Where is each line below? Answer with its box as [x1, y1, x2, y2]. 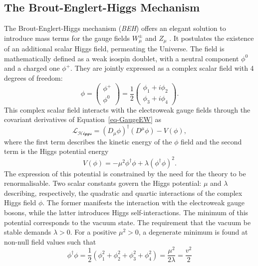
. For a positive [70, 227, 117, 237]
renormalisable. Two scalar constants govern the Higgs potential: [4, 178, 202, 188]
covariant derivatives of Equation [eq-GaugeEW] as [4, 114, 161, 125]
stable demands [4, 227, 51, 237]
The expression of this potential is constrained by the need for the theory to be [4, 168, 246, 178]
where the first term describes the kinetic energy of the [4, 136, 172, 146]
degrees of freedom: [4, 73, 63, 83]
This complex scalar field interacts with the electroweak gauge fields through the [4, 104, 251, 115]
